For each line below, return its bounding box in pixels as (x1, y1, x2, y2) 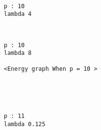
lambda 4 (4, 11, 32, 18)
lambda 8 (4, 50, 32, 57)
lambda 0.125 (4, 120, 45, 128)
